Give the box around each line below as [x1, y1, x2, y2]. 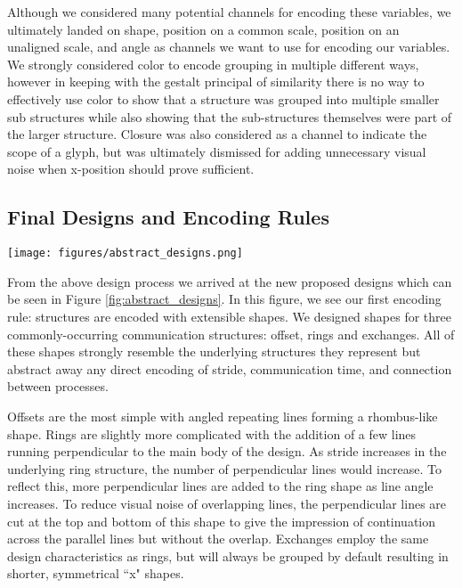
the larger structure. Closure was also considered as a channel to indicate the [7, 125, 427, 143]
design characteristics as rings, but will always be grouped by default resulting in [7, 546, 449, 565]
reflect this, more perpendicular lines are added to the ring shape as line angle [7, 477, 434, 495]
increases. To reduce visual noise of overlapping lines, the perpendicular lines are [7, 494, 447, 512]
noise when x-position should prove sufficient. [7, 159, 255, 178]
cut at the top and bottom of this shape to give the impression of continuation [7, 511, 436, 530]
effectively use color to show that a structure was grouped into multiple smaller [7, 89, 440, 108]
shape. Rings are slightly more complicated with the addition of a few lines [7, 424, 417, 443]
